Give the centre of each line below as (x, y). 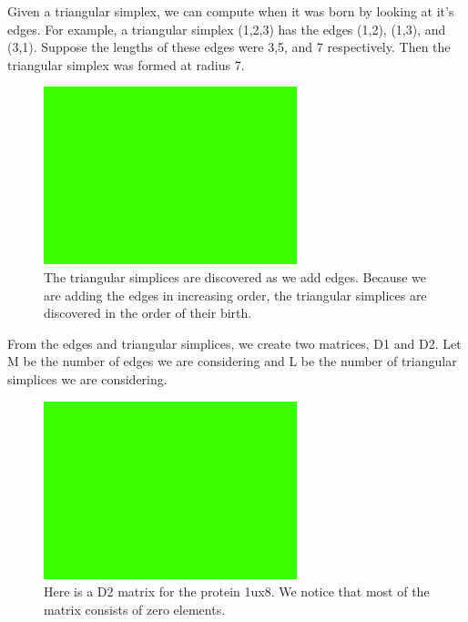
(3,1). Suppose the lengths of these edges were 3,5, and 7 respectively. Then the (229, 47)
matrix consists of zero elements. (135, 609)
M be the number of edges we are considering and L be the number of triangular (232, 361)
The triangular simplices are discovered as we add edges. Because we (235, 276)
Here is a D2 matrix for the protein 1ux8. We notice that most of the (237, 591)
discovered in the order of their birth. (148, 313)
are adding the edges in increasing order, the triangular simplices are (235, 295)
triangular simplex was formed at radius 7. (126, 64)
